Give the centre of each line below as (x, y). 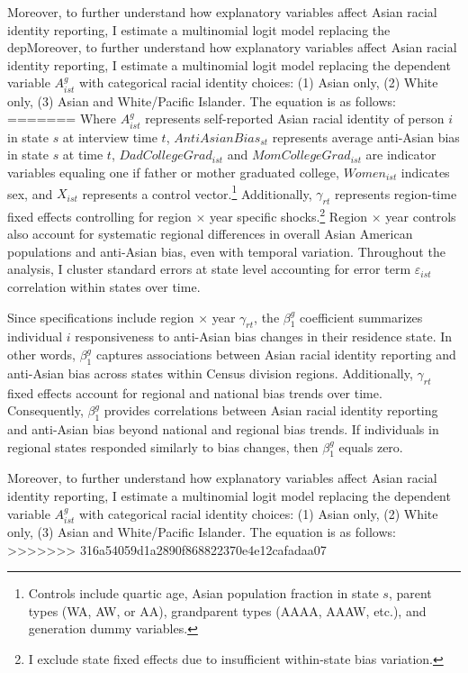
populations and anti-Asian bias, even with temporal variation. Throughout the (226, 251)
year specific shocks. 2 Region (288, 215)
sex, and (30, 193)
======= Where (62, 118)
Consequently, (45, 410)
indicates (425, 172)
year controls (421, 216)
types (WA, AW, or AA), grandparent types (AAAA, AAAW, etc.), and (227, 610)
